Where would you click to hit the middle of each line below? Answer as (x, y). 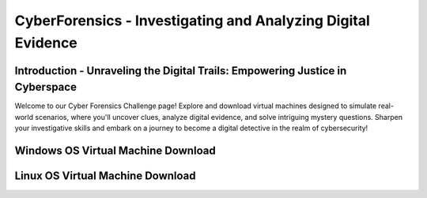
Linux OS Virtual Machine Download (106, 176)
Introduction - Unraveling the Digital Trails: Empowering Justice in (181, 71)
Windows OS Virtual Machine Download (115, 151)
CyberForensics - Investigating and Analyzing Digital (193, 21)
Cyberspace (45, 87)
